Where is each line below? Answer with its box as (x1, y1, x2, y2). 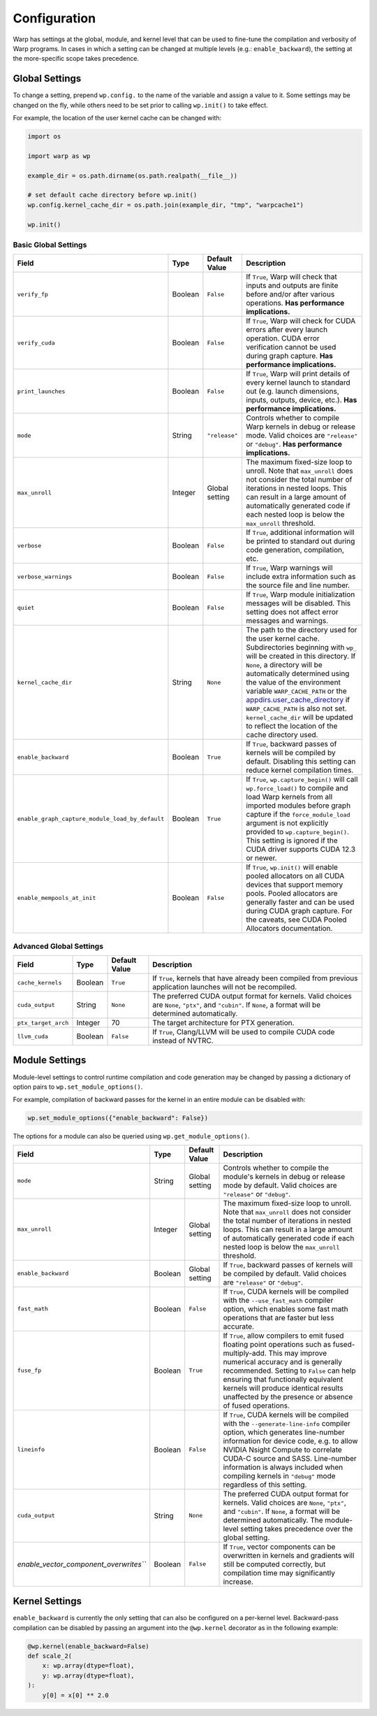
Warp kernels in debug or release (246, 422, 355, 431)
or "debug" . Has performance (246, 439, 342, 449)
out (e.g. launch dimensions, (246, 387, 340, 396)
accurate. (223, 1322, 255, 1331)
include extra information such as (246, 572, 356, 582)
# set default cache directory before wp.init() (27, 191, 198, 199)
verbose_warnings (17, 573, 73, 580)
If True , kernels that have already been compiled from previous (152, 973, 358, 982)
